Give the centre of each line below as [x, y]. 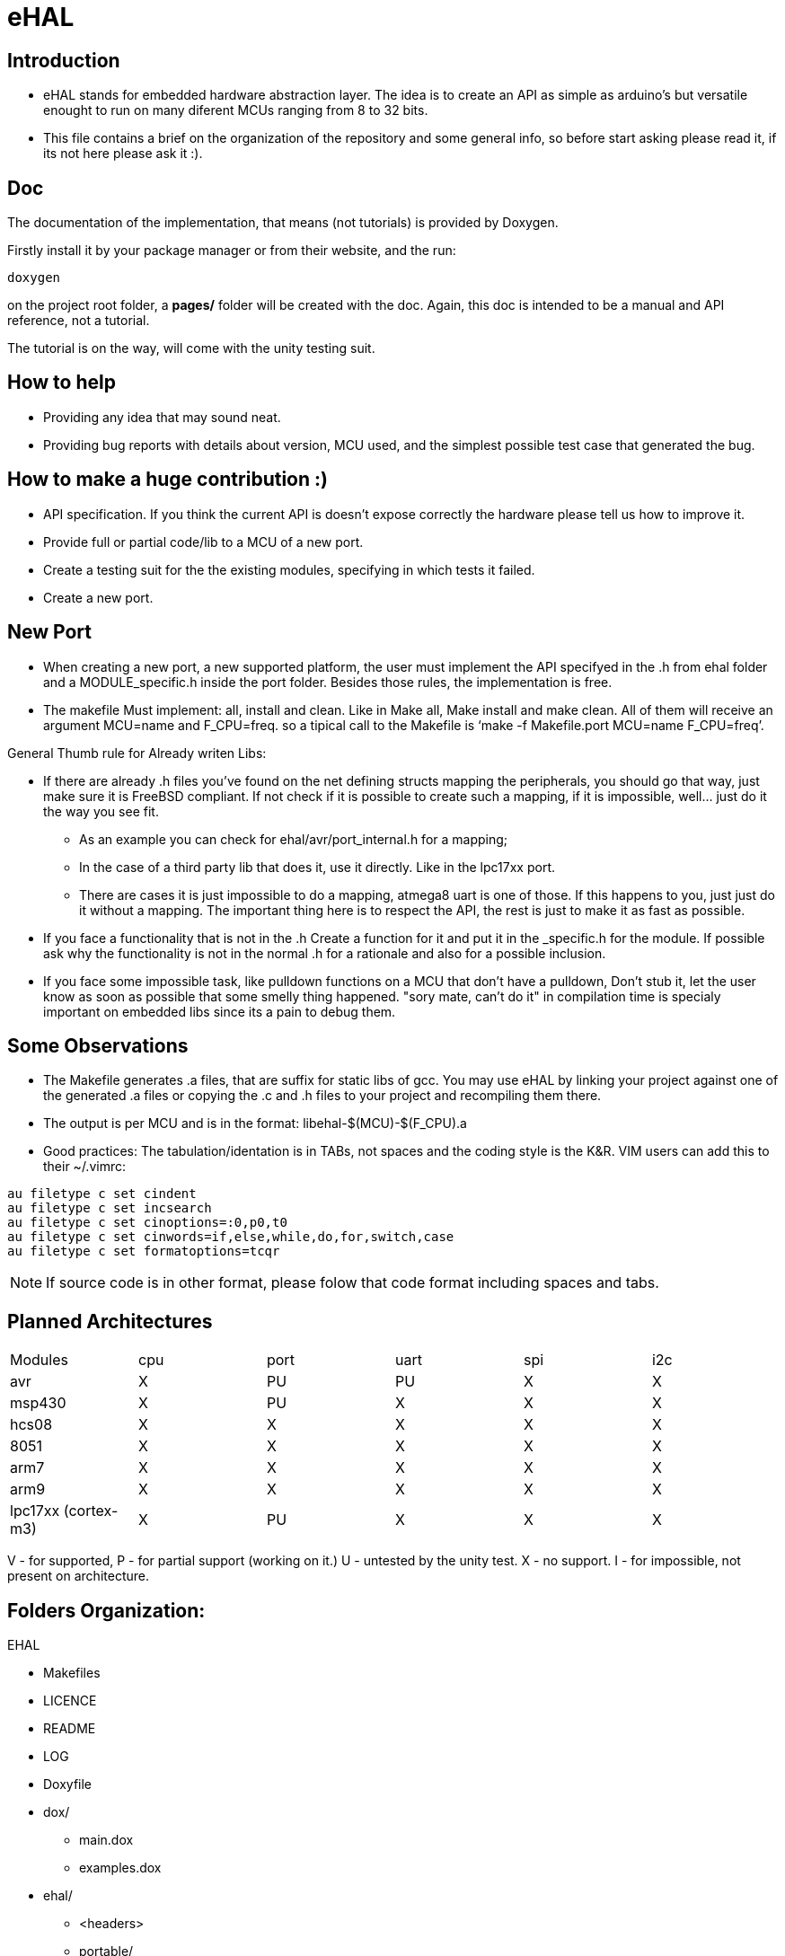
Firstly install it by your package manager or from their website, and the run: [232, 251]
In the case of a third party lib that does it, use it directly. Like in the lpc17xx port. [317, 867]
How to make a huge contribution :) [168, 480]
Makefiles [72, 1673]
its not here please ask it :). [123, 154]
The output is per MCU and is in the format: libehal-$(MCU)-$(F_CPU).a [255, 1123]
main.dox [106, 1840]
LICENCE [70, 1701]
